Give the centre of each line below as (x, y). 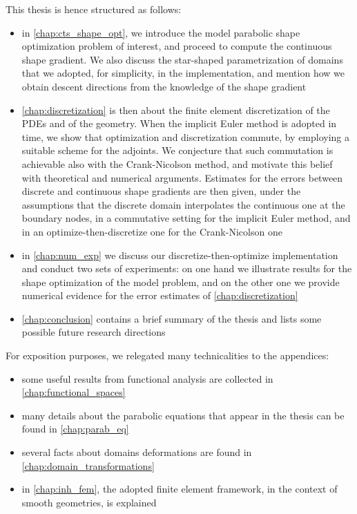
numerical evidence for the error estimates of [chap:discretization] (160, 295)
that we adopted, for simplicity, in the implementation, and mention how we (183, 73)
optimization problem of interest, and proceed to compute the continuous (177, 46)
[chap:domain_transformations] (88, 465)
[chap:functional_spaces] (74, 392)
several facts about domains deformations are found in (137, 452)
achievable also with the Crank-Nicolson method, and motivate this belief (177, 163)
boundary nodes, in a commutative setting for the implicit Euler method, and (186, 218)
